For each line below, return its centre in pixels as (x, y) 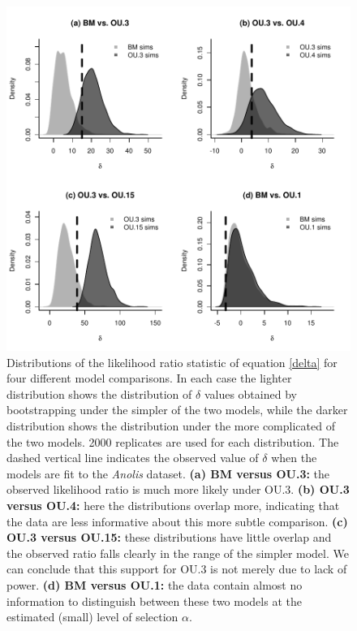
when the (294, 458)
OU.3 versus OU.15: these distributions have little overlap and (169, 537)
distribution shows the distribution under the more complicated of (171, 425)
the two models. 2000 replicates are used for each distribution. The (173, 441)
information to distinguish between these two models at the (154, 601)
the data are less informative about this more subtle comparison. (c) (177, 521)
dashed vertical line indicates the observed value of (133, 458)
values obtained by (250, 393)
